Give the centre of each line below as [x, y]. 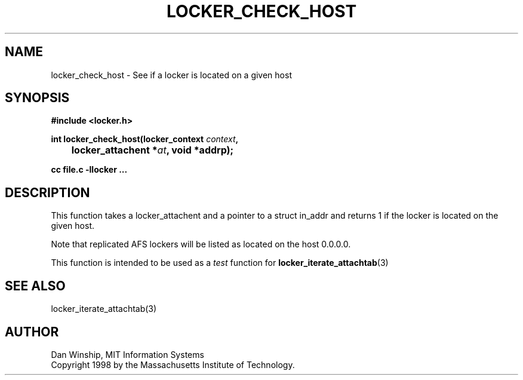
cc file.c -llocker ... [89, 170]
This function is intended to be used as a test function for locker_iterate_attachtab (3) [220, 263]
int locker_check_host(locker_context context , [145, 139]
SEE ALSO [35, 286]
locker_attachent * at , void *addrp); [153, 150]
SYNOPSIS [37, 98]
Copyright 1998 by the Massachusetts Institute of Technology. [173, 364]
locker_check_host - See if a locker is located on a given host [171, 75]
